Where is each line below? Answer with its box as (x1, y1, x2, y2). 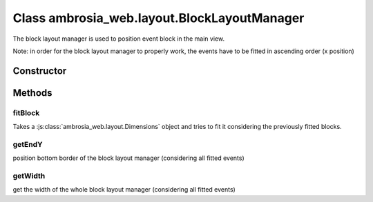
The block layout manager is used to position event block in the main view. (12, 34, 224, 43)
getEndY (12, 139, 43, 149)
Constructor (12, 65, 67, 77)
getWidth (12, 171, 46, 181)
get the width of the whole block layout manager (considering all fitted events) (12, 185, 236, 194)
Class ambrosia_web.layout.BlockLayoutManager (12, 10, 305, 26)
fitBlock (12, 108, 40, 117)
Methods (12, 87, 52, 99)
